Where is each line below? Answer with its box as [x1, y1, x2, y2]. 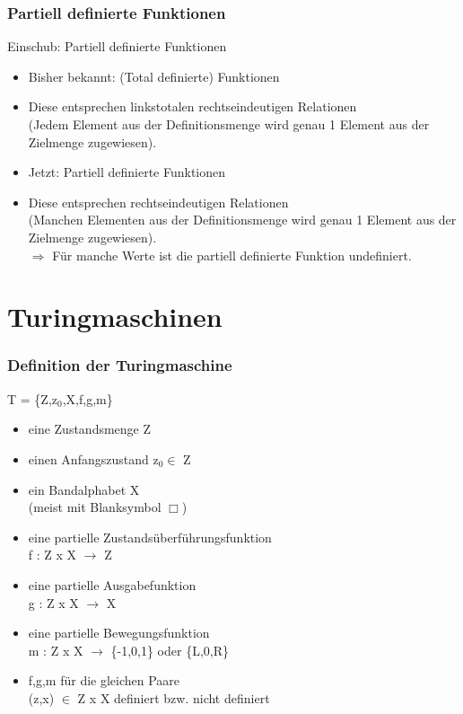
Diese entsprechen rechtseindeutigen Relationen [28, 192, 289, 211]
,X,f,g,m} [62, 389, 113, 408]
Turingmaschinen [7, 298, 223, 335]
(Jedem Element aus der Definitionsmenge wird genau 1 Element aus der [28, 115, 430, 133]
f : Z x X [28, 545, 77, 564]
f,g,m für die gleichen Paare [28, 671, 180, 690]
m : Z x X [28, 640, 83, 659]
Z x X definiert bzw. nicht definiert [77, 688, 270, 707]
